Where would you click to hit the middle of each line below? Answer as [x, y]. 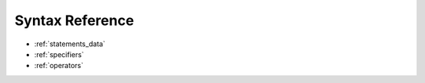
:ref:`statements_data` [70, 44]
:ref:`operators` [59, 66]
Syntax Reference [74, 20]
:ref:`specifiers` [59, 54]
